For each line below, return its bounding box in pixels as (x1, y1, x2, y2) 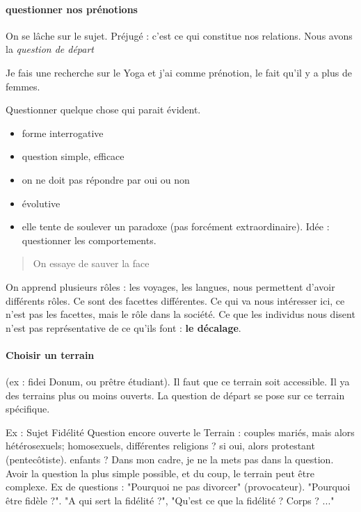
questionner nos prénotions (6, 1, 138, 16)
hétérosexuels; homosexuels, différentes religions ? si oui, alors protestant (6, 438, 315, 453)
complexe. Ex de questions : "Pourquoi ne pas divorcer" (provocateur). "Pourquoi (6, 479, 351, 494)
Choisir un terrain (6, 347, 95, 362)
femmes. (6, 79, 40, 93)
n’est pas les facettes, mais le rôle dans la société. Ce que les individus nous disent (6, 307, 355, 321)
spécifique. (6, 401, 50, 416)
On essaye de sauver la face (33, 256, 150, 271)
